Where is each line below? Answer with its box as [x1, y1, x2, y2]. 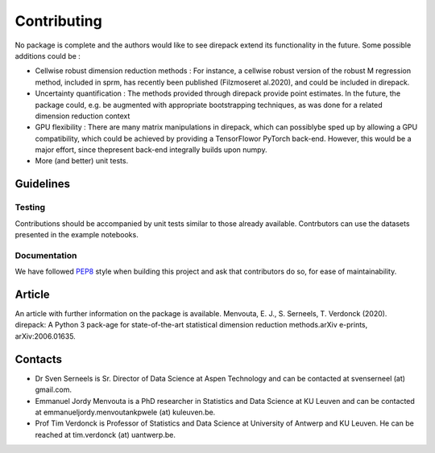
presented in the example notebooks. [14, 230, 139, 239]
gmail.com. [35, 385, 72, 394]
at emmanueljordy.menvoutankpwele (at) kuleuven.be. [35, 407, 216, 417]
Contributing [14, 12, 102, 30]
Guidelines [14, 177, 70, 191]
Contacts [14, 352, 63, 366]
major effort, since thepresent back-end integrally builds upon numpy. [35, 145, 267, 154]
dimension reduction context [35, 111, 130, 121]
